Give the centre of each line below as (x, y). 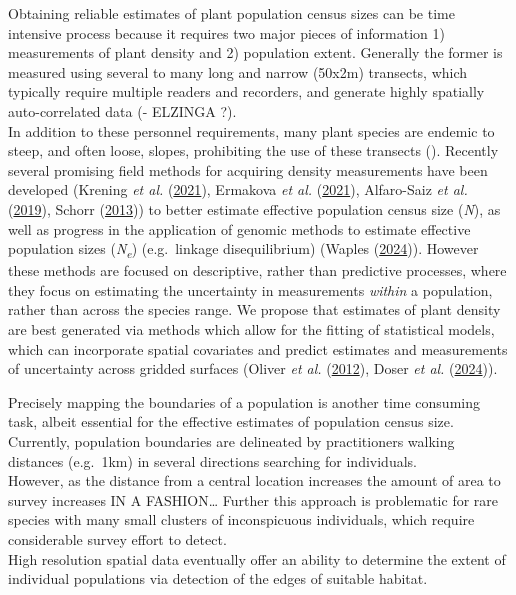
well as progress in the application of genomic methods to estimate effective (239, 228)
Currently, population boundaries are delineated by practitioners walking (231, 441)
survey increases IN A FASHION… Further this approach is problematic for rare (253, 499)
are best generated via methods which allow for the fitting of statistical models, (251, 329)
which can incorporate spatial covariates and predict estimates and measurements (258, 348)
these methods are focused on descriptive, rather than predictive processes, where (257, 270)
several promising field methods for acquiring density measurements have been (248, 169)
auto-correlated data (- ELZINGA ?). (122, 110)
